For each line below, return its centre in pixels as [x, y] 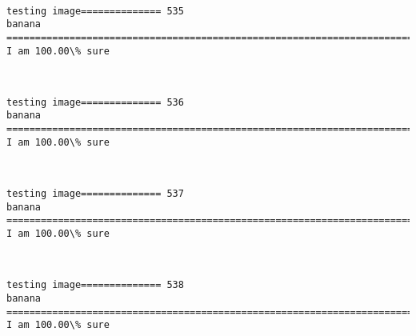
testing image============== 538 [95, 285]
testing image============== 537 [95, 194]
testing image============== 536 [95, 102]
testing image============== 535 [95, 11]
